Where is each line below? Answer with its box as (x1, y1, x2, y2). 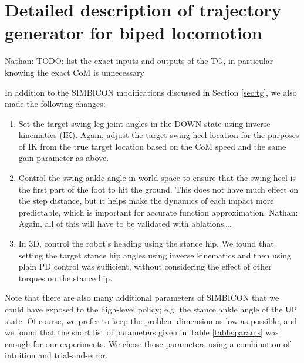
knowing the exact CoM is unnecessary (5, 66, 144, 78)
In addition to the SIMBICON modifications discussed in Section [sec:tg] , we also (5, 86, 297, 98)
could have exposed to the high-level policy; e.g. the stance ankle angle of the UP (5, 303, 298, 315)
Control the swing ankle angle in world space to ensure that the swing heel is (18, 172, 296, 184)
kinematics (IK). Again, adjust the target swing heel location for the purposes (18, 129, 299, 141)
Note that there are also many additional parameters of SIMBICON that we (5, 291, 279, 304)
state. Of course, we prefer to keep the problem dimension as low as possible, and (5, 314, 298, 327)
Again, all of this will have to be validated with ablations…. (18, 217, 232, 230)
